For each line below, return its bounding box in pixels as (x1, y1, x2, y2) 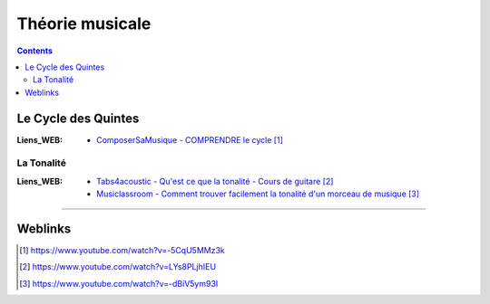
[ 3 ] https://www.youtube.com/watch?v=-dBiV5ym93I (19, 278, 219, 289)
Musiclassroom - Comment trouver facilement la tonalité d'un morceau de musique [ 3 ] (96, 188, 420, 199)
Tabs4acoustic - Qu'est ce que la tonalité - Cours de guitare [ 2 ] (96, 176, 334, 186)
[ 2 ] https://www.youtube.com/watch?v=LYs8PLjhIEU (19, 261, 217, 272)
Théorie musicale (16, 14, 152, 33)
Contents (16, 45, 54, 56)
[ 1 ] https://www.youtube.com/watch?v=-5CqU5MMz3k (19, 245, 226, 256)
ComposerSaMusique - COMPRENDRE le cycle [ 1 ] (96, 134, 283, 145)
